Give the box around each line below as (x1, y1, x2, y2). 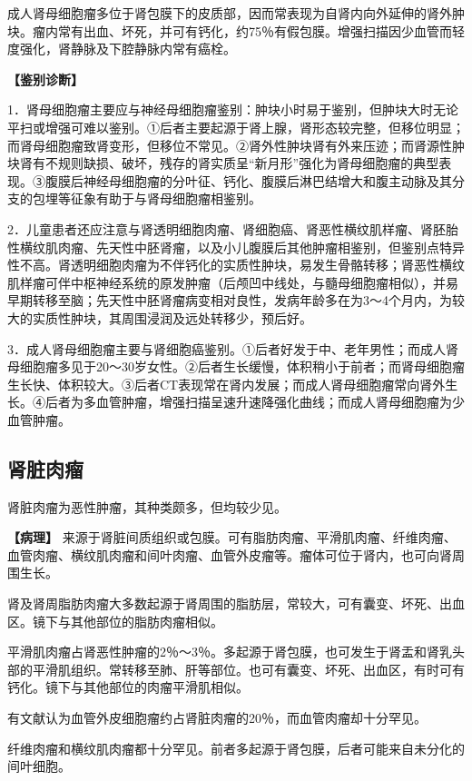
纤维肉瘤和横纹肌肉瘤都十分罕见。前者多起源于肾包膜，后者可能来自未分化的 (7, 738, 465, 757)
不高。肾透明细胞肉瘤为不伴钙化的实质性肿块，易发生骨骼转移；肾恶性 (19, 255, 439, 274)
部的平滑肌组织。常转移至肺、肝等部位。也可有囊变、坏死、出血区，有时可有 (7, 659, 465, 678)
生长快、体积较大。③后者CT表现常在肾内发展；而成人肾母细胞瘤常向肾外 (7, 374, 446, 393)
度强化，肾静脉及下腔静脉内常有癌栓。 (7, 39, 236, 58)
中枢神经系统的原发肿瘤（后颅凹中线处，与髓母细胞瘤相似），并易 (70, 272, 458, 292)
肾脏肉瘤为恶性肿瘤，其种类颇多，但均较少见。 (7, 497, 287, 516)
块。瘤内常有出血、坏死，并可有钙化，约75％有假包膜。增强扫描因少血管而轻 (7, 21, 465, 40)
